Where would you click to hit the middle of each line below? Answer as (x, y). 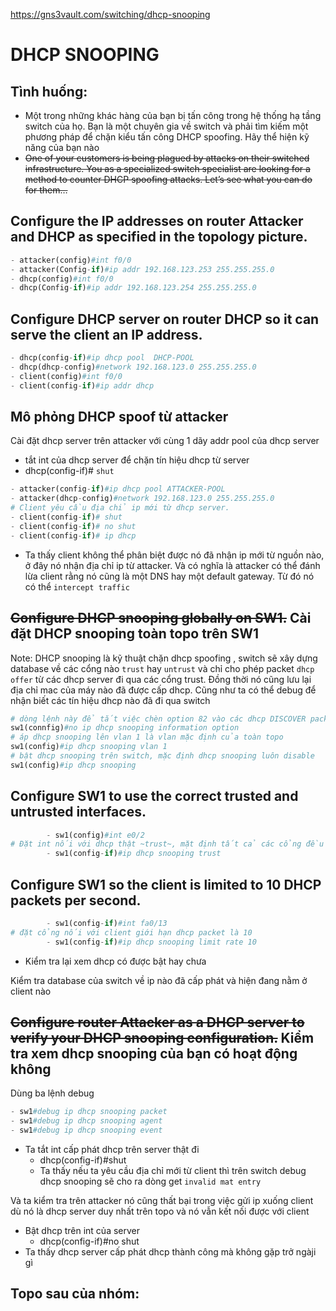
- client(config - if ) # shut (66, 517)
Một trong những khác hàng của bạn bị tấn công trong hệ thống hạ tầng (173, 115)
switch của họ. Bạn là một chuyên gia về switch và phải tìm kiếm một (166, 126)
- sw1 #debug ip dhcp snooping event (86, 1130)
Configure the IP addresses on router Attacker (157, 221)
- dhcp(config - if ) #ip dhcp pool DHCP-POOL (102, 358)
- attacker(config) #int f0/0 (71, 260)
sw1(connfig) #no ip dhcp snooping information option (125, 728)
